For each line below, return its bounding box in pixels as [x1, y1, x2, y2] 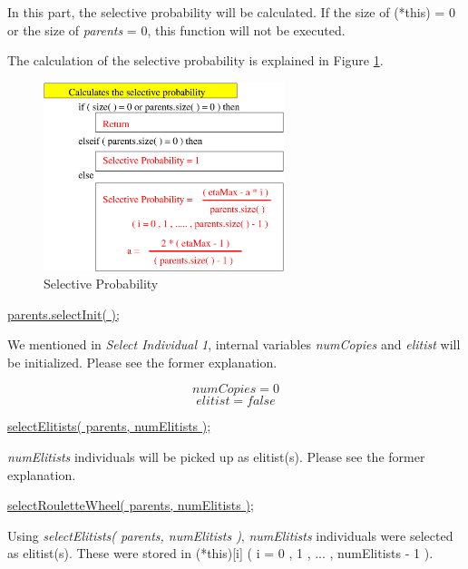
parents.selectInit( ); [7, 304, 120, 323]
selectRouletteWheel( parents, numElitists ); [7, 495, 254, 515]
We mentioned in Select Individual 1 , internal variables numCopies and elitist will [7, 335, 461, 354]
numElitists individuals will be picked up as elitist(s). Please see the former [7, 447, 425, 466]
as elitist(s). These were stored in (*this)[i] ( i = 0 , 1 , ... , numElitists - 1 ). [7, 544, 434, 563]
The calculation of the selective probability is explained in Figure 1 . [7, 51, 384, 70]
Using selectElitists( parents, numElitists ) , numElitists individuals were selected [7, 525, 453, 544]
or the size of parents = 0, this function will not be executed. [7, 20, 346, 39]
